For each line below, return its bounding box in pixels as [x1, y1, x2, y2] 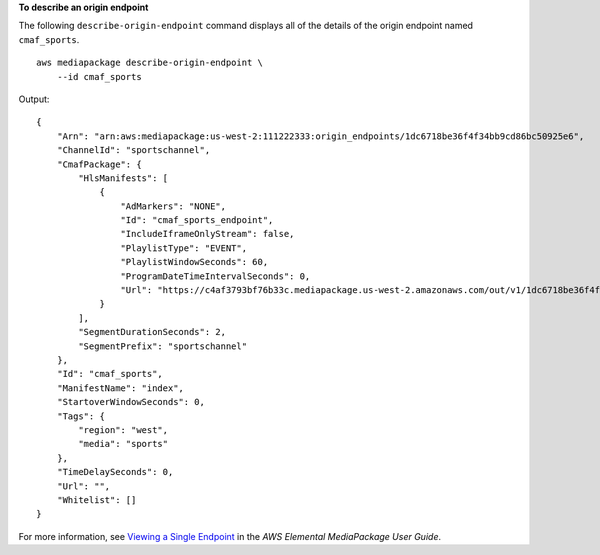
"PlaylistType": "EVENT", [120, 242, 248, 254]
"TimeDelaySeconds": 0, [56, 466, 174, 478]
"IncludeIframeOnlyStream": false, [120, 228, 295, 240]
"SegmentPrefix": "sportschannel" [78, 340, 248, 352]
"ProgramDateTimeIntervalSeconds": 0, [120, 270, 311, 282]
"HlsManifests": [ [78, 172, 169, 184]
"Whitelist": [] [56, 494, 137, 505]
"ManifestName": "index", [56, 382, 185, 394]
